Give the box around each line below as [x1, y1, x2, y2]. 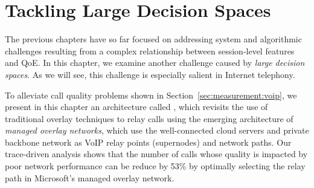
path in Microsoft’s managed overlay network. [5, 171, 175, 184]
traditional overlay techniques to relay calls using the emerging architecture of [5, 112, 293, 125]
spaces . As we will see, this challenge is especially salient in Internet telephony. [5, 68, 295, 80]
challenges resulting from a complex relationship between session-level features [5, 44, 295, 57]
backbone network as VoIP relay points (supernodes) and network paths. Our [5, 135, 292, 148]
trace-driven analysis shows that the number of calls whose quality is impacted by [5, 147, 308, 160]
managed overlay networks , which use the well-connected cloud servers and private [5, 124, 309, 137]
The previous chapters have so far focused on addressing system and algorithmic [5, 33, 302, 45]
